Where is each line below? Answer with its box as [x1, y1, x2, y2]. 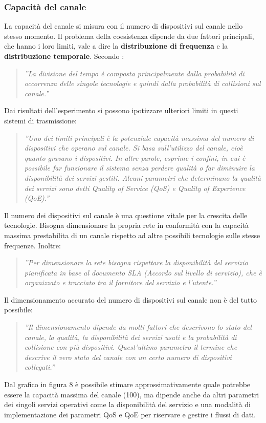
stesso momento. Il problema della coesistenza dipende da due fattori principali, [4, 30, 254, 41]
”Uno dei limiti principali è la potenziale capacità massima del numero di [24, 132, 254, 143]
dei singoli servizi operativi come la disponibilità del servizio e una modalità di [4, 399, 251, 410]
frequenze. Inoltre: [4, 240, 61, 250]
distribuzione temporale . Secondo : [4, 51, 124, 61]
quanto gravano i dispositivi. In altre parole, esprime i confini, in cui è [24, 152, 246, 163]
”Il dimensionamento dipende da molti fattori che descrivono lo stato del [24, 322, 252, 332]
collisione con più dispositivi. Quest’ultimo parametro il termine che [24, 342, 237, 352]
